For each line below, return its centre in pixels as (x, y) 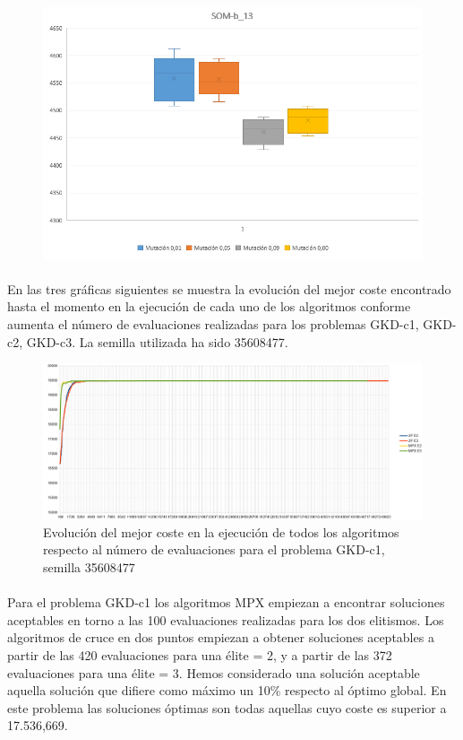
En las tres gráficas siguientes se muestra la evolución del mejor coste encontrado (229, 288)
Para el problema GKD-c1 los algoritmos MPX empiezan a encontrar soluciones (226, 602)
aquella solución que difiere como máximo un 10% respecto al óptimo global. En (227, 690)
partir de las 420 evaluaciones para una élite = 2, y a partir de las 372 (200, 654)
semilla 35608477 (89, 566)
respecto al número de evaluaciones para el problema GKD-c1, (214, 549)
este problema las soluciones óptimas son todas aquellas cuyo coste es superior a (227, 707)
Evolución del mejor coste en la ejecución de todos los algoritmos (221, 531)
